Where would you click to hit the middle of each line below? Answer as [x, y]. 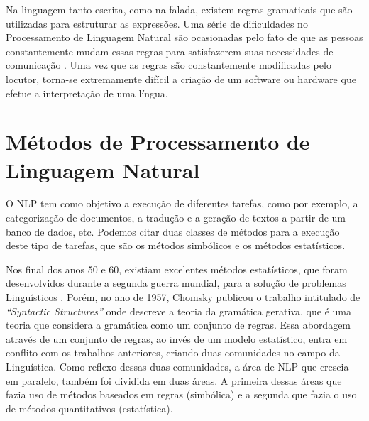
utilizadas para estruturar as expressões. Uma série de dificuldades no [157, 23]
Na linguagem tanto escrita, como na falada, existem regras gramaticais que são [179, 9]
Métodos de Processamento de [158, 142]
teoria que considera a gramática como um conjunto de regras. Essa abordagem [178, 325]
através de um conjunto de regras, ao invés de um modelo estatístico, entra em [177, 338]
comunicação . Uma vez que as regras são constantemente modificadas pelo [169, 65]
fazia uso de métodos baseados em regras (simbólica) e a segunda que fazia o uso [181, 394]
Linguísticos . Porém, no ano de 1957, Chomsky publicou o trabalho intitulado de [183, 297]
